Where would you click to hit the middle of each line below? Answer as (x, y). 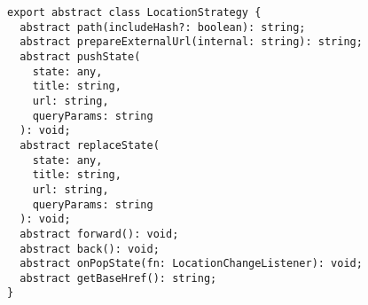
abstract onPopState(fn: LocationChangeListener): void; (191, 264)
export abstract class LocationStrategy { (134, 12)
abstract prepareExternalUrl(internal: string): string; (191, 42)
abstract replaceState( (90, 145)
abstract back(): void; (90, 249)
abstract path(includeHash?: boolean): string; (163, 27)
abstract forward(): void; (99, 234)
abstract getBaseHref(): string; (118, 278)
